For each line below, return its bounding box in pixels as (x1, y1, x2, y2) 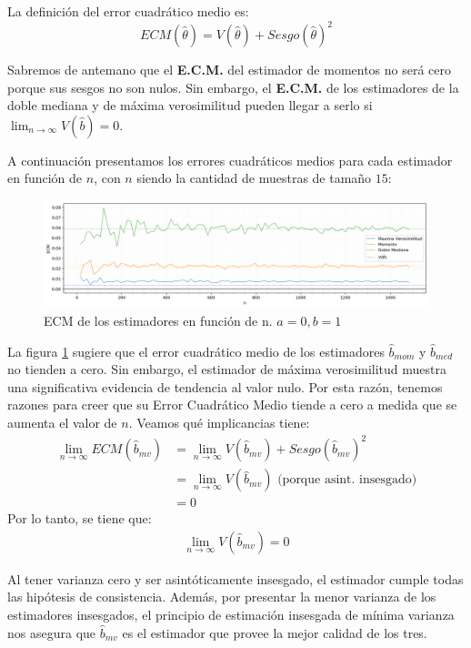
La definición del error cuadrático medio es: (7, 2, 249, 20)
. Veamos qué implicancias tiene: (128, 413, 310, 432)
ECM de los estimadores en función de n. (44, 311, 273, 330)
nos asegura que (7, 623, 96, 642)
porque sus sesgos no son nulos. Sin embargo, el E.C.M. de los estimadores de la (7, 77, 459, 96)
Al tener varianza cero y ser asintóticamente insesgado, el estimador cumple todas (7, 569, 464, 588)
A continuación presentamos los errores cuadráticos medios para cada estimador (7, 150, 453, 169)
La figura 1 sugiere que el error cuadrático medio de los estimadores (7, 341, 385, 360)
